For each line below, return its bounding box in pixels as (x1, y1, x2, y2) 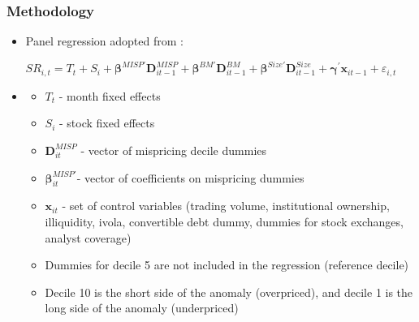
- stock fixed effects (59, 114, 155, 131)
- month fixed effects (58, 87, 161, 104)
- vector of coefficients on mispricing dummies (76, 169, 305, 186)
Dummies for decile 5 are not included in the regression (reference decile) (45, 256, 409, 273)
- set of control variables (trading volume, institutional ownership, (62, 197, 390, 214)
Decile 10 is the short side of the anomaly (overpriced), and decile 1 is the (45, 283, 413, 300)
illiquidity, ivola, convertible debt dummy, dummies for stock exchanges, (45, 213, 404, 230)
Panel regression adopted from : (25, 32, 184, 49)
